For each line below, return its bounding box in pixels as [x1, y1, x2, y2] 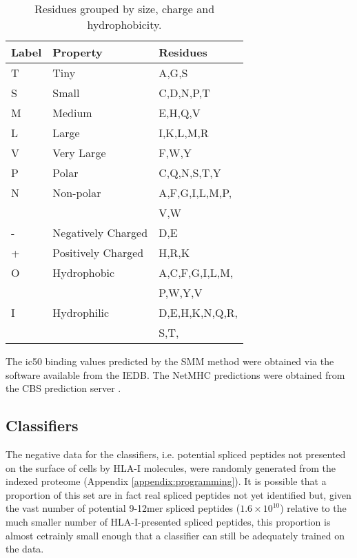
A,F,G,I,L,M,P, [159, 185, 232, 200]
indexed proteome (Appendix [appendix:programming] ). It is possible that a [6, 474, 327, 488]
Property [52, 44, 103, 60]
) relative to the [280, 501, 347, 515]
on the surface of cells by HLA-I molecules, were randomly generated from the [6, 460, 336, 475]
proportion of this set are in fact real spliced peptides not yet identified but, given [6, 487, 351, 502]
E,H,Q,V [159, 105, 201, 121]
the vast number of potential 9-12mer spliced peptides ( [6, 501, 241, 515]
